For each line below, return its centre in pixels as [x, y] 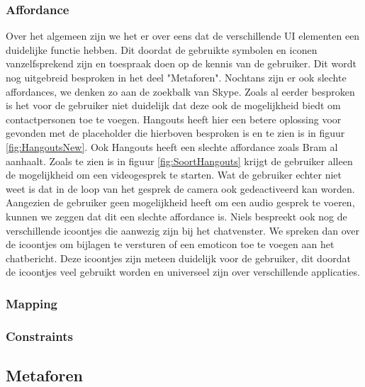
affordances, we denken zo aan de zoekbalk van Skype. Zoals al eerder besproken [180, 91]
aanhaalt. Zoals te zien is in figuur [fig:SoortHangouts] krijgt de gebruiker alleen [179, 161]
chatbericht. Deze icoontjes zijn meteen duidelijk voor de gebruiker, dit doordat [178, 258]
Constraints [39, 336]
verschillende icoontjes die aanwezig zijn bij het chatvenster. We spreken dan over [182, 230]
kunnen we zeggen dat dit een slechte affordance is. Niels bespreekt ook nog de [176, 216]
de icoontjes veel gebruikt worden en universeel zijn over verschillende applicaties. [183, 272]
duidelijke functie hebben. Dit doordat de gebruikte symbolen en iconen [162, 49]
